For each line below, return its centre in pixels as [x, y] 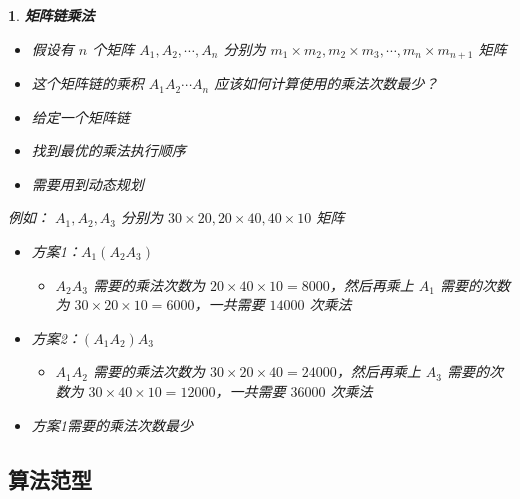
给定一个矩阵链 [80, 116]
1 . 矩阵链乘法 [51, 15]
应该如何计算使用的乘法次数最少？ [326, 83]
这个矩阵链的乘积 [87, 83]
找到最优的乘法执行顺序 [108, 150]
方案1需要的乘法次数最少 [112, 424]
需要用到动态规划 [87, 183]
